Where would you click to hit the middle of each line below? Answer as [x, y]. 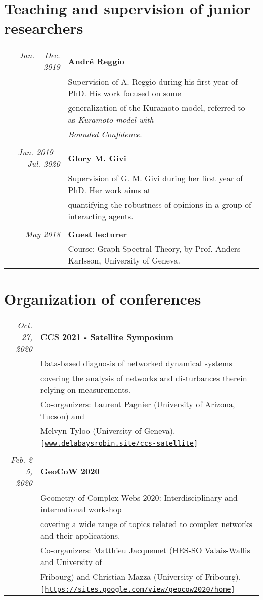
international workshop [81, 509]
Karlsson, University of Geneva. [124, 260]
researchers [44, 28]
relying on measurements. [86, 390]
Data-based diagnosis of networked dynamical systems [136, 363]
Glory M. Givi [97, 158]
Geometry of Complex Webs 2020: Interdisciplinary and [139, 498]
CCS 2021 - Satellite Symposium [107, 337]
